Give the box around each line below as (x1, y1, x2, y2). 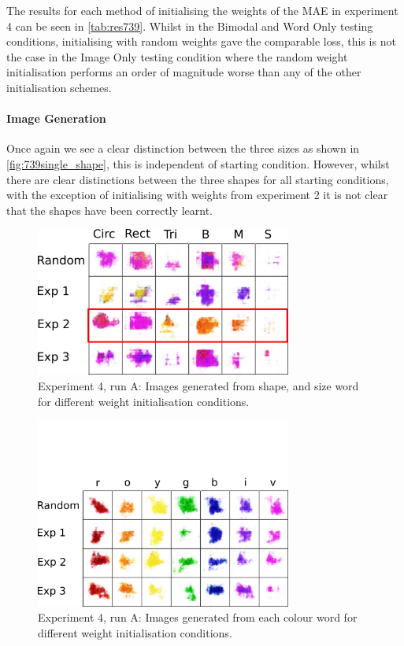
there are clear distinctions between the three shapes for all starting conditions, (6, 171, 389, 187)
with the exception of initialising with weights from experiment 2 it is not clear (6, 186, 388, 203)
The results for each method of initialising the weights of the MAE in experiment (6, 2, 398, 18)
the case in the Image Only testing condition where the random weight (6, 48, 348, 65)
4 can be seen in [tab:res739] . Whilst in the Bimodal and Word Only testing (6, 17, 373, 34)
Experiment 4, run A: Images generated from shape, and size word (38, 378, 359, 393)
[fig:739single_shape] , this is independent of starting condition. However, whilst (6, 155, 390, 172)
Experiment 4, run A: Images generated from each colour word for (38, 609, 358, 626)
